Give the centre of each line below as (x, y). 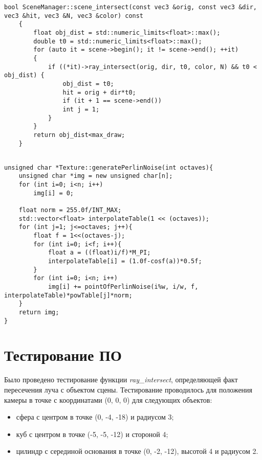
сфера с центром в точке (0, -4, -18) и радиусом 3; (95, 417)
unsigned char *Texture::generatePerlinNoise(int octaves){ (109, 167)
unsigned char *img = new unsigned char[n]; (96, 176)
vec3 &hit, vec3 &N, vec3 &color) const (74, 16)
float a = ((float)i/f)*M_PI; (99, 253)
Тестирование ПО (63, 355)
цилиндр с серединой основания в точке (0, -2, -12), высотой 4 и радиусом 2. (137, 451)
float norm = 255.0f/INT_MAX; (70, 210)
